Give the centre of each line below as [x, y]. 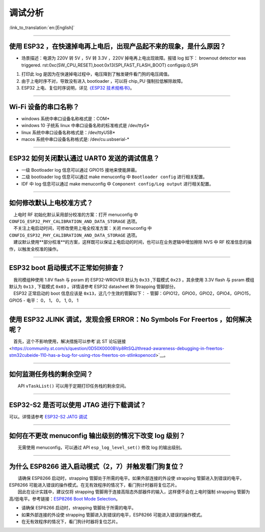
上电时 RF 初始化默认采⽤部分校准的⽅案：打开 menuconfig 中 [76, 215]
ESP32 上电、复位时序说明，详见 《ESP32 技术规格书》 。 [78, 88]
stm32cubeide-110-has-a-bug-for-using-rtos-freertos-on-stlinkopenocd [82, 355]
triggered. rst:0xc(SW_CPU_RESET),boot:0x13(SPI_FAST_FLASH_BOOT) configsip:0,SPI [110, 65]
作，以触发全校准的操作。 [35, 249]
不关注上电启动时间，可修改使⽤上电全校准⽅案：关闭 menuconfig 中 [83, 228]
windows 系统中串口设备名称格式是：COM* [66, 119]
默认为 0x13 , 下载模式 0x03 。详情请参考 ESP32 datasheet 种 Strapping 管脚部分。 [93, 286]
